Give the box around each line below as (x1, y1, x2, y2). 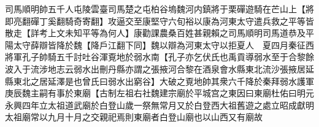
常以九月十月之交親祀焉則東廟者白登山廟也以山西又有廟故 (30, 110, 263, 123)
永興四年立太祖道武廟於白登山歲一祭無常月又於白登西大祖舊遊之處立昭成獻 (5, 98, 306, 111)
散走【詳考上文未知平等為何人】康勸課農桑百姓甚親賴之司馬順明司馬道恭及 (5, 26, 306, 39)
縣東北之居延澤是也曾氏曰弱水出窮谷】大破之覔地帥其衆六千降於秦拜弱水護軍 (5, 74, 314, 87)
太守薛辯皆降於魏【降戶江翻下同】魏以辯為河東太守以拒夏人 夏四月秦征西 (13, 38, 314, 51)
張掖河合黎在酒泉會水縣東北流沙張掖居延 (150, 62, 314, 75)
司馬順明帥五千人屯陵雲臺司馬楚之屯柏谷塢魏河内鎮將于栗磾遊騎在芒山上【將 (5, 2, 314, 15)
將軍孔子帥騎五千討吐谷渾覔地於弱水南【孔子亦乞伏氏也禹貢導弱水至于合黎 (5, 50, 306, 63)
